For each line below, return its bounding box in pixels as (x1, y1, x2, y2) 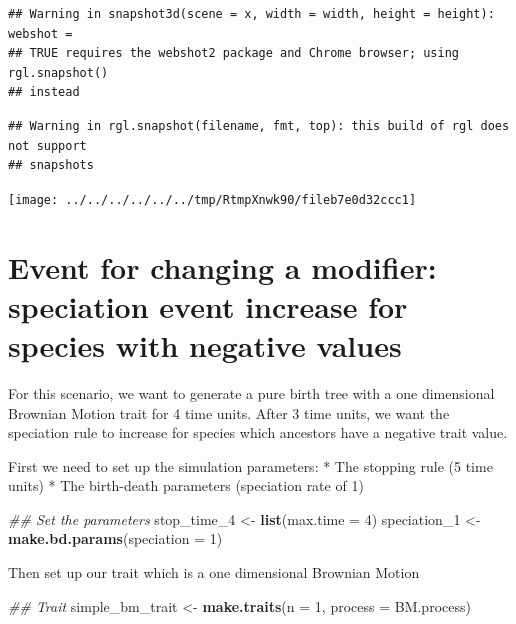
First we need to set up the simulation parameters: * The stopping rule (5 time (8, 455, 493, 476)
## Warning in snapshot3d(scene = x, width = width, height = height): (8, 7, 495, 21)
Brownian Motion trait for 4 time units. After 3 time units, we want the (8, 402, 450, 423)
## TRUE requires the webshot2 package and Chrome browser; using (8, 46, 460, 61)
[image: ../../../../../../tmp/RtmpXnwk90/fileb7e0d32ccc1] (8, 192, 417, 207)
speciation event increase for (8, 285, 408, 326)
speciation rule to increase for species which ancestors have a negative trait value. (8, 422, 508, 443)
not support (8, 138, 87, 153)
